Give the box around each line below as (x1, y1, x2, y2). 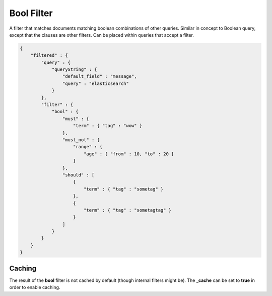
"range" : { (73, 144, 103, 150)
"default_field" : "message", (62, 73, 137, 79)
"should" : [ (62, 172, 95, 178)
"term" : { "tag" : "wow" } (73, 123, 143, 129)
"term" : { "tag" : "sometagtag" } (83, 207, 172, 213)
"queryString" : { (51, 67, 98, 72)
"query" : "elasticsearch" (62, 80, 129, 86)
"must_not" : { (62, 137, 100, 143)
